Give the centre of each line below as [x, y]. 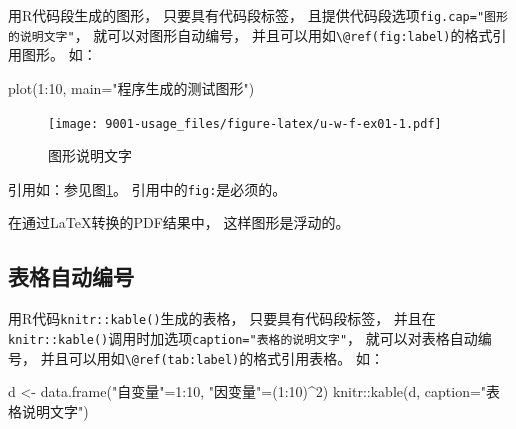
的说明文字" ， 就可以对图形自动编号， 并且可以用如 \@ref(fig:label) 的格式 [250, 34]
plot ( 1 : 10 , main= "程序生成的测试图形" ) [131, 87]
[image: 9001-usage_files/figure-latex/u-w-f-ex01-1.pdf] [245, 123]
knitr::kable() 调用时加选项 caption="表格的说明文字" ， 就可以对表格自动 [243, 337]
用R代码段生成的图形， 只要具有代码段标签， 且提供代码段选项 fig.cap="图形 [258, 15]
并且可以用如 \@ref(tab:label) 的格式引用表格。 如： [212, 357]
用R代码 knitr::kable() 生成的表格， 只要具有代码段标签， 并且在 [222, 318]
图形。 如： [59, 54]
